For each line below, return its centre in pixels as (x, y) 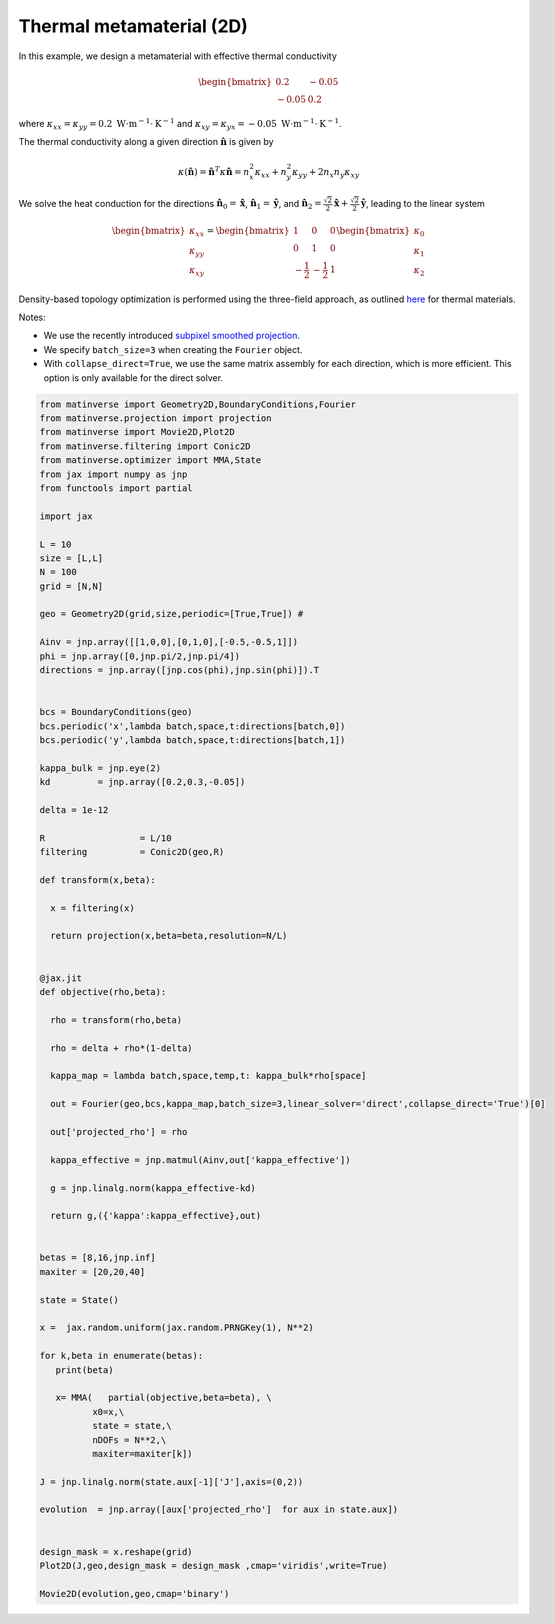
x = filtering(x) (92, 908)
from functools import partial (116, 488)
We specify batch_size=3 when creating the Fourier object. (173, 349)
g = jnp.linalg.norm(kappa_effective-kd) (153, 1188)
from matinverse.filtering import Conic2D (145, 446)
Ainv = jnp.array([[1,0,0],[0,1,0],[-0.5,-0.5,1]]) (169, 642)
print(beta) (84, 1369)
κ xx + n (270, 173)
